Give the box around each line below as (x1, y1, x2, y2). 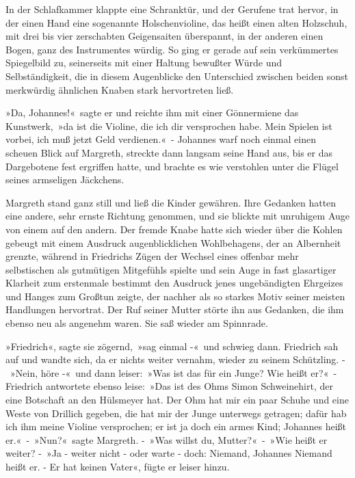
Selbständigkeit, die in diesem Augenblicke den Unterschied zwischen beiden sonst (5, 68, 348, 83)
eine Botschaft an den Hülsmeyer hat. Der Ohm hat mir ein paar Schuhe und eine (5, 393, 349, 407)
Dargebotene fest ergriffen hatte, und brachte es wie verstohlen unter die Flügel (5, 159, 339, 173)
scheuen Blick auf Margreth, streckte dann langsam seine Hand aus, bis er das (5, 145, 333, 159)
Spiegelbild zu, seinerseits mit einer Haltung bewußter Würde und (5, 55, 282, 70)
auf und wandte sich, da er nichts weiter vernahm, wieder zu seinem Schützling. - (5, 352, 345, 367)
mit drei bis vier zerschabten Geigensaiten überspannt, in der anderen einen (5, 29, 324, 43)
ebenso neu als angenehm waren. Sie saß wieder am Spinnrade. (5, 316, 268, 330)
